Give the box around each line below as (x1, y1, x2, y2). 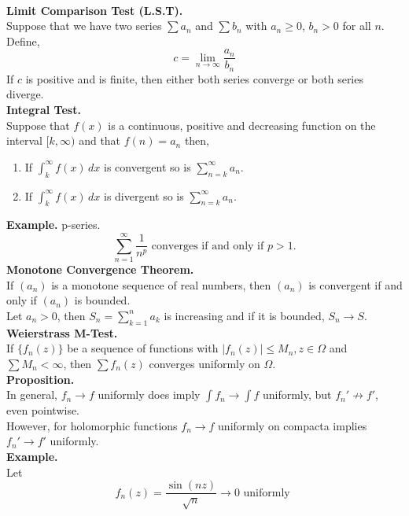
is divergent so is (103, 187, 184, 204)
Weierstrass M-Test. (6, 324, 118, 341)
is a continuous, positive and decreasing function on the (108, 116, 376, 133)
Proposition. (6, 370, 75, 387)
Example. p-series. (6, 216, 101, 233)
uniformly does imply (98, 386, 201, 403)
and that (79, 132, 121, 149)
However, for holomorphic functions (6, 417, 178, 433)
